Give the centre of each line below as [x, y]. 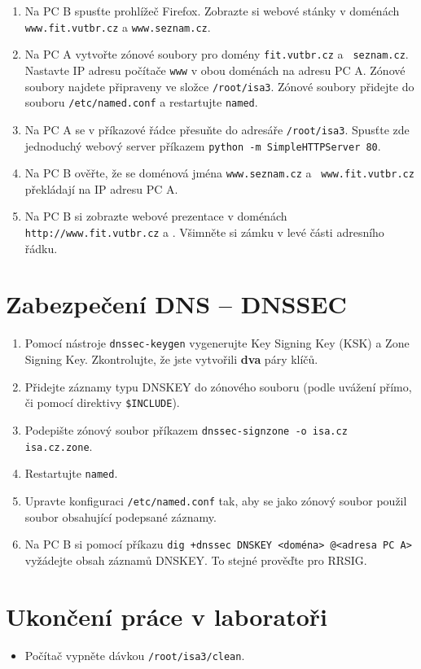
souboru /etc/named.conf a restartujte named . [141, 102]
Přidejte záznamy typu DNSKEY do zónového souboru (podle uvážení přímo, [218, 386]
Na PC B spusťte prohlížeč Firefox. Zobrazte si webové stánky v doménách [212, 11]
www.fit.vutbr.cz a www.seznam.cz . [118, 26]
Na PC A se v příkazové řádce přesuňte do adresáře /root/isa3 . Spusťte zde [217, 129]
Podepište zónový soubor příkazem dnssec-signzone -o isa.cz [186, 429]
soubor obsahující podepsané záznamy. [121, 516]
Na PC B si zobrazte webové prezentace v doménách [156, 216]
